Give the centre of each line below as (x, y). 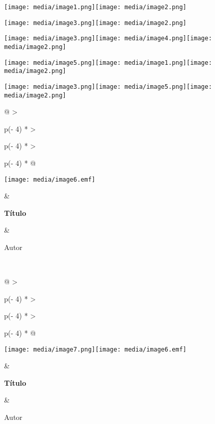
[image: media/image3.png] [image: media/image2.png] (95, 23)
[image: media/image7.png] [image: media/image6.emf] (95, 349)
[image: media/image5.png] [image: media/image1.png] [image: (108, 63)
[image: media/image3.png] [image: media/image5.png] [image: (108, 86)
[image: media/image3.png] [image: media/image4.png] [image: (108, 39)
